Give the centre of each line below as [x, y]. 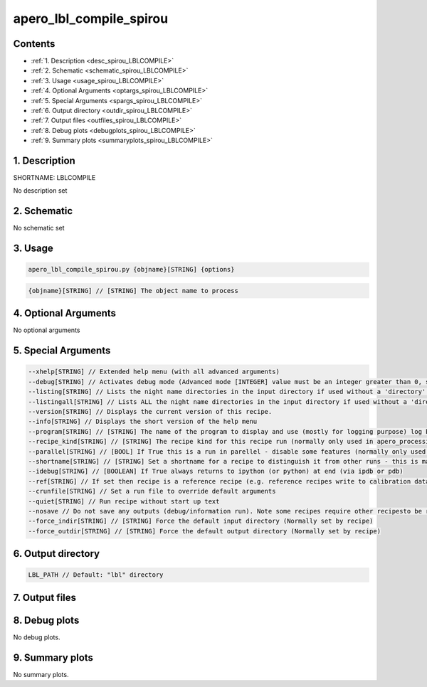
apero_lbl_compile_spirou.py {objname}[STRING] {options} [131, 270]
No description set [40, 191]
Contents [34, 44]
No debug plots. [37, 637]
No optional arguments [47, 330]
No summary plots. [41, 674]
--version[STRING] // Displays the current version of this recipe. [150, 412]
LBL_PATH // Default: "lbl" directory [96, 575]
